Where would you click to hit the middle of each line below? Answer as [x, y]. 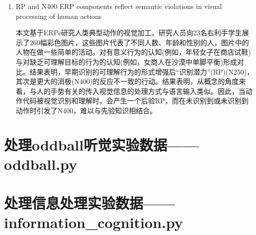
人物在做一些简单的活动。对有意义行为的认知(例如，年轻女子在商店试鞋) [133, 52]
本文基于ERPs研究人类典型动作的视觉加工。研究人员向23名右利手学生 [129, 33]
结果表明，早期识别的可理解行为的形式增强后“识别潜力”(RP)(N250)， [142, 71]
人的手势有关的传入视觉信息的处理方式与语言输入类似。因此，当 [141, 91]
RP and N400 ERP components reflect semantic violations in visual [119, 6]
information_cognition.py [93, 222]
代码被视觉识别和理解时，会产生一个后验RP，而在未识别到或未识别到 [135, 101]
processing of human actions [59, 16]
